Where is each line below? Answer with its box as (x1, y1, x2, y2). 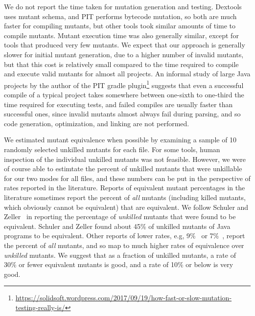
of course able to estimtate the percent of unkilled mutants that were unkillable (4, 163, 242, 174)
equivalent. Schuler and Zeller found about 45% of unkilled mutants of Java (4, 221, 231, 231)
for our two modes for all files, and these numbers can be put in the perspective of (4, 173, 251, 183)
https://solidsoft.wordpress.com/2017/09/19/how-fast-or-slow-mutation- (15, 293, 232, 303)
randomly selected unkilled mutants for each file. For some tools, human (4, 144, 220, 154)
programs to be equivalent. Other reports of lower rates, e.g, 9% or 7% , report (4, 230, 245, 241)
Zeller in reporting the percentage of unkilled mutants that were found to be (4, 211, 236, 222)
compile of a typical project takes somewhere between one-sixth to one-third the (4, 90, 244, 99)
